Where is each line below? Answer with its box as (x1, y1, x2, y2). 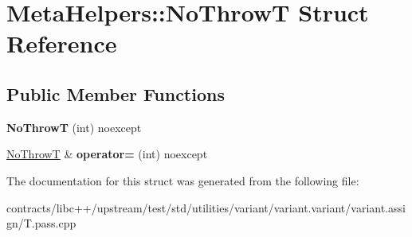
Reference (6, 27, 117, 60)
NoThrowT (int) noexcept (6, 118, 142, 135)
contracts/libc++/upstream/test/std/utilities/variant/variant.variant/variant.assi (6, 199, 406, 216)
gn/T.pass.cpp (6, 215, 77, 231)
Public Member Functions (6, 81, 225, 106)
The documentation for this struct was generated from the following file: (6, 172, 359, 188)
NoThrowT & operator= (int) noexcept (6, 146, 208, 162)
